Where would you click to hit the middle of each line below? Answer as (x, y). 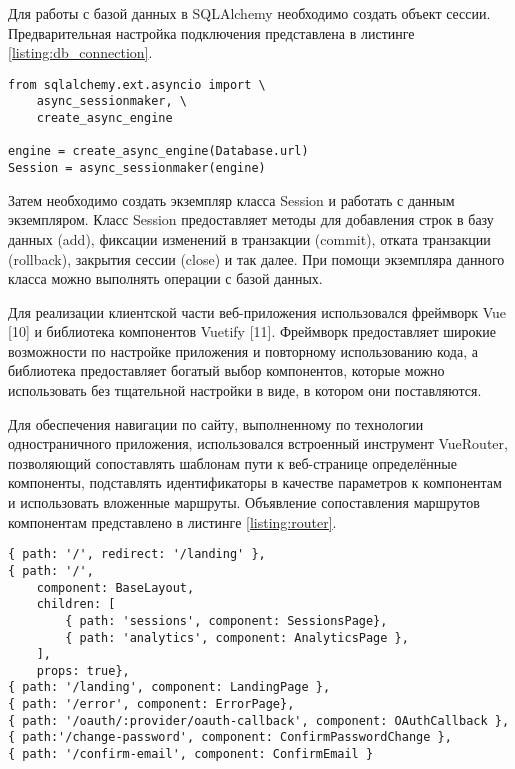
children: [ (76, 604)
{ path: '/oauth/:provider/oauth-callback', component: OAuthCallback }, (259, 720)
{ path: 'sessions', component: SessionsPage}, (226, 620)
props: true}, (83, 670)
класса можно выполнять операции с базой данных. (165, 278)
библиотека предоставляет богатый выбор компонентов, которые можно (226, 370)
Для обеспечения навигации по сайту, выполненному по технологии (216, 423)
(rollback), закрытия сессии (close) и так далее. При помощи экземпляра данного (256, 258)
